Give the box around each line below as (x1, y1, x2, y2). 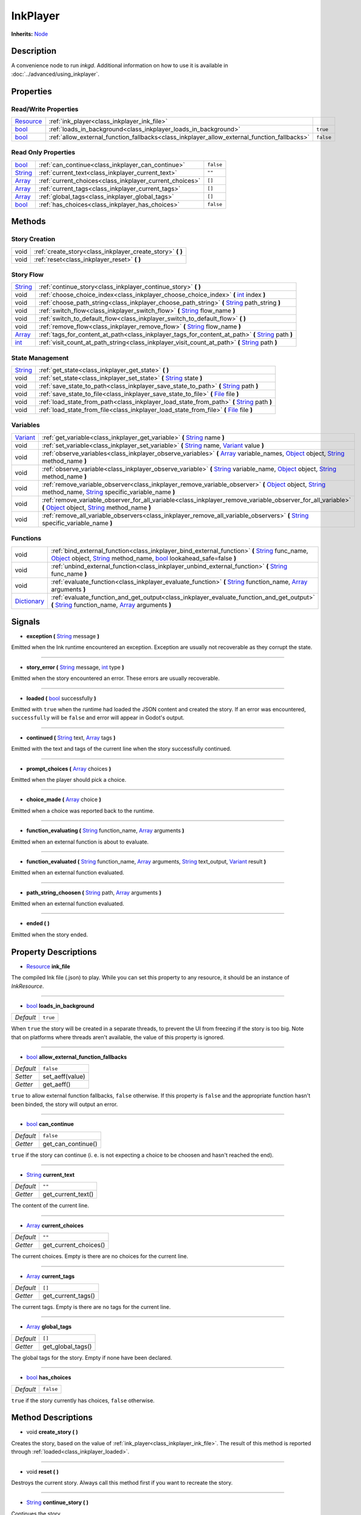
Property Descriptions (11, 947, 97, 957)
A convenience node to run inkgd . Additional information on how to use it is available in (11, 62, 228, 69)
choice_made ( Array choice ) (26, 796, 101, 803)
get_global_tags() (42, 1342, 92, 1351)
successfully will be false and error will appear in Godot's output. (11, 714, 185, 721)
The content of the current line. (11, 1202, 89, 1209)
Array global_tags (26, 1323, 72, 1330)
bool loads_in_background (26, 1002, 94, 1009)
